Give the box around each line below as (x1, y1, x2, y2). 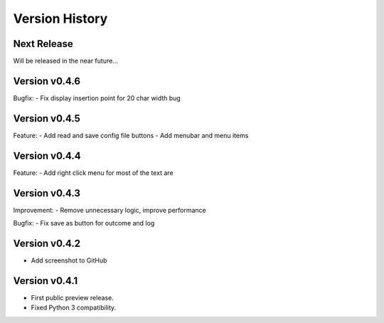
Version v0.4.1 (13, 275, 78, 287)
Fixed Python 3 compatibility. (31, 303, 117, 312)
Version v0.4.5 (13, 112, 81, 125)
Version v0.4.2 (13, 237, 81, 249)
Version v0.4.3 (13, 187, 81, 199)
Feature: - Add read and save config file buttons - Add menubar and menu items (13, 131, 249, 139)
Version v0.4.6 (13, 75, 81, 87)
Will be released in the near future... (13, 57, 119, 65)
